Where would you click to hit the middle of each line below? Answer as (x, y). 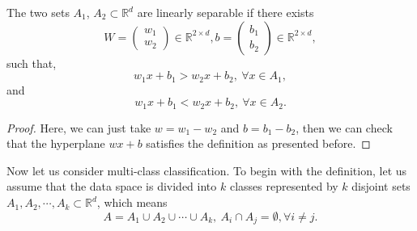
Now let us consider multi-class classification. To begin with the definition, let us (207, 170)
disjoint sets (381, 186)
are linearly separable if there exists (226, 12)
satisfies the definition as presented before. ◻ (258, 143)
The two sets (38, 12)
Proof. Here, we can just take (79, 127)
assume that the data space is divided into (112, 186)
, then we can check (344, 127)
